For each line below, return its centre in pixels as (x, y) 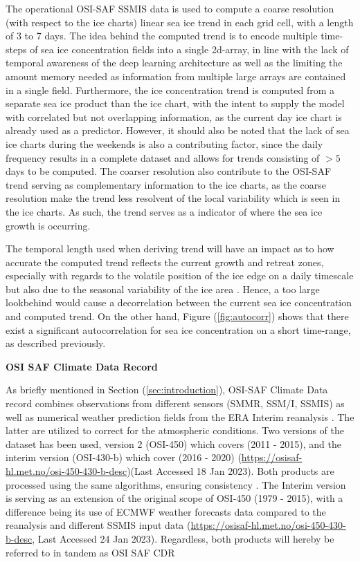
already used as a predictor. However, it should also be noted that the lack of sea (178, 130)
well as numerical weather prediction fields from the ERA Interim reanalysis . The (180, 416)
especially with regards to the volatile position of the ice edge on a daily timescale (180, 275)
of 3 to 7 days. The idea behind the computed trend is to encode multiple (162, 36)
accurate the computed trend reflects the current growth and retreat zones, (165, 262)
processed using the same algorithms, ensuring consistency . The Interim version (176, 484)
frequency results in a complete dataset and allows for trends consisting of (163, 157)
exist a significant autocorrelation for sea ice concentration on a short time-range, (178, 329)
